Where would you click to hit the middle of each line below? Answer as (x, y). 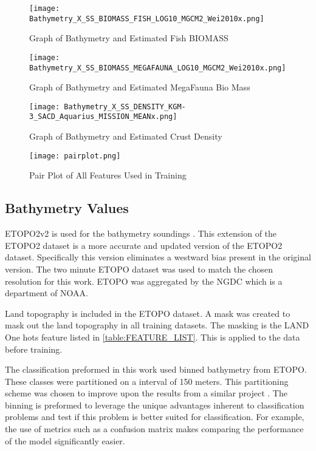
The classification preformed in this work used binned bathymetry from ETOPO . (156, 369)
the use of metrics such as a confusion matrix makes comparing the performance (154, 429)
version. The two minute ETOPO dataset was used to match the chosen (139, 269)
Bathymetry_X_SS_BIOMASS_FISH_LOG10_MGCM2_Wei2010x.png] (147, 19)
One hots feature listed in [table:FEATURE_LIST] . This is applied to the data (153, 337)
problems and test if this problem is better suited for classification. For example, (155, 417)
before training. (34, 349)
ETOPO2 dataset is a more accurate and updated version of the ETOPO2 (144, 245)
